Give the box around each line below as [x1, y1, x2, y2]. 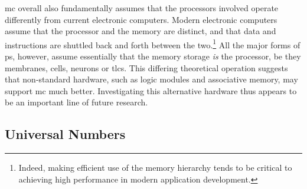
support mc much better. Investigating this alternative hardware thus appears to [5, 84, 297, 97]
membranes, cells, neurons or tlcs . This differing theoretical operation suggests [5, 61, 288, 74]
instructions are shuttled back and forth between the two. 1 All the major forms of [5, 37, 301, 51]
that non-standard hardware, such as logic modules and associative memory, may [5, 73, 298, 85]
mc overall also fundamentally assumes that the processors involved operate [5, 2, 279, 14]
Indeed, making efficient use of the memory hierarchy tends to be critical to [18, 161, 292, 174]
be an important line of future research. [5, 96, 148, 108]
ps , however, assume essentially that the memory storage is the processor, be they [5, 50, 301, 62]
